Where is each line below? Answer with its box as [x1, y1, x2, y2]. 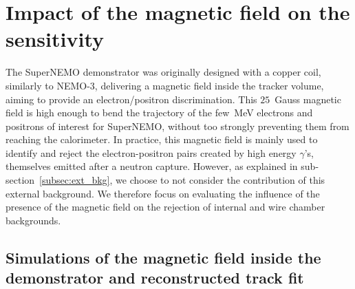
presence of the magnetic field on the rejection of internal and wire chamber [6, 200, 325, 214]
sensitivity [6, 25, 104, 53]
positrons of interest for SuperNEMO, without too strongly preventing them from [6, 118, 349, 133]
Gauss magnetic [275, 92, 341, 106]
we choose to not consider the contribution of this [116, 173, 325, 187]
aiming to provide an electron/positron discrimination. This [6, 92, 257, 106]
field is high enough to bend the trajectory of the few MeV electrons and [6, 105, 313, 120]
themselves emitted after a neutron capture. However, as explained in [6, 159, 298, 173]
